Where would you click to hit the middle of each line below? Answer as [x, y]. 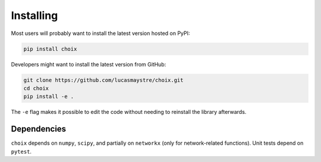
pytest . [21, 151]
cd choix [36, 88]
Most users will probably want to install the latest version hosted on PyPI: [100, 33]
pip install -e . [49, 97]
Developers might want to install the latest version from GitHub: [89, 64]
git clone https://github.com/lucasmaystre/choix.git [103, 80]
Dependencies [39, 129]
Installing [34, 15]
